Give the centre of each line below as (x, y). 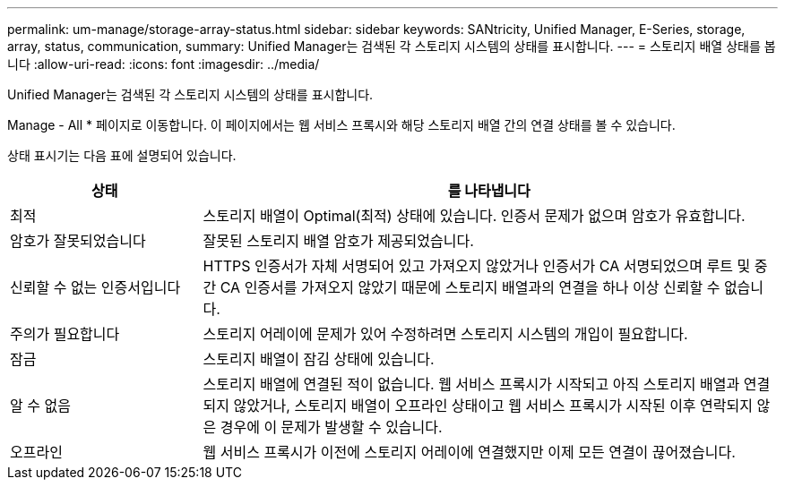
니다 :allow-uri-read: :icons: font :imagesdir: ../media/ (164, 64)
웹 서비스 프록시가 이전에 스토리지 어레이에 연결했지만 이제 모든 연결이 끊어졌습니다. (469, 452)
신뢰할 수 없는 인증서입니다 (95, 287)
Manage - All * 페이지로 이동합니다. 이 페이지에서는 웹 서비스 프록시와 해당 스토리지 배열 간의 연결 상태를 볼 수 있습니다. (341, 125)
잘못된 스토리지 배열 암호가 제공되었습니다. (338, 241)
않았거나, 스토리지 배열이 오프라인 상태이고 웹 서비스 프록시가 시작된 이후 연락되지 (493, 406)
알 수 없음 (40, 406)
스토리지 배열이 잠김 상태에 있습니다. (319, 359)
